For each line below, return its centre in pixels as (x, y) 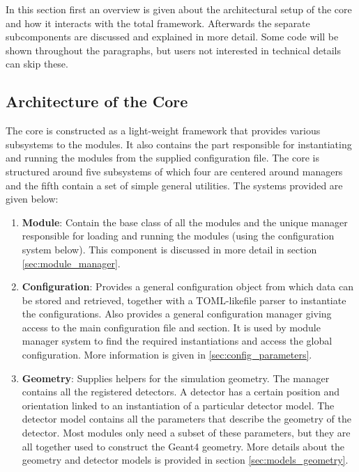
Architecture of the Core (97, 101)
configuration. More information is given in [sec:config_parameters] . (167, 355)
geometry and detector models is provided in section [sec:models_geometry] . (185, 460)
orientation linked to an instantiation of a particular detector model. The (178, 405)
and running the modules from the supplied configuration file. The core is (162, 158)
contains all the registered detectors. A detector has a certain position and (181, 392)
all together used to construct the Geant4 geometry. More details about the (183, 446)
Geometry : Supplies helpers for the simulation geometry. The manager (176, 378)
